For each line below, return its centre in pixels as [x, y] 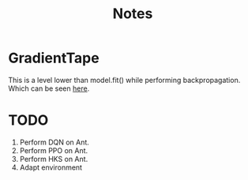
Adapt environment [51, 167]
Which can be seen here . [49, 88]
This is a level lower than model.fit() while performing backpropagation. [124, 80]
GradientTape [54, 58]
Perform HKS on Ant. [54, 159]
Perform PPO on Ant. [54, 150]
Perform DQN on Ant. [54, 142]
